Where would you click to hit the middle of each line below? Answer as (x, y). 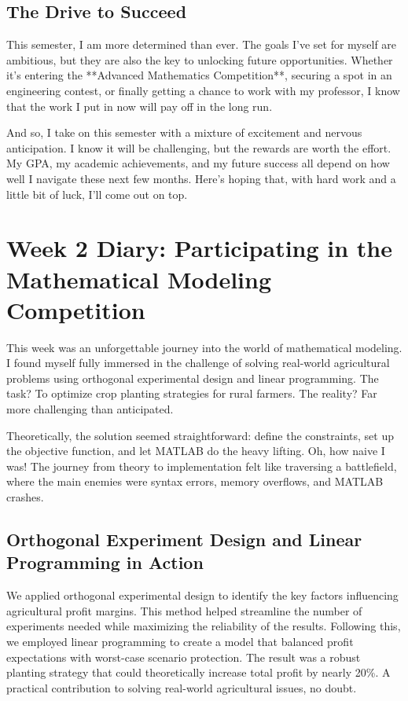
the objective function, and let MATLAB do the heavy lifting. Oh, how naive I (196, 451)
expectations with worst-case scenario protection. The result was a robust (184, 657)
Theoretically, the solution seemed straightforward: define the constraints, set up (200, 435)
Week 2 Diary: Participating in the (200, 248)
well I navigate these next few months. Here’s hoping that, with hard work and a (201, 178)
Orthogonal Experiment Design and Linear (184, 539)
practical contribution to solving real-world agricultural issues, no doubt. (182, 687)
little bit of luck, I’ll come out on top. (97, 194)
